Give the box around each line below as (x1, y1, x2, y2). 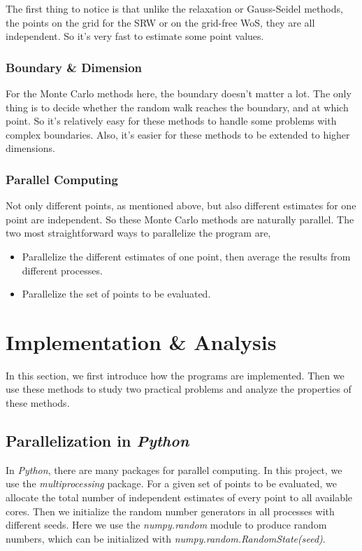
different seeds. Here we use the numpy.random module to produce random (6, 517, 327, 532)
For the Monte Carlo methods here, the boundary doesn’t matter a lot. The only (6, 86, 352, 100)
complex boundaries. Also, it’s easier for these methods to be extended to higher (6, 127, 350, 141)
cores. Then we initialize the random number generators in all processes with (6, 503, 335, 518)
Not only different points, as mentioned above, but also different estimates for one (6, 198, 356, 213)
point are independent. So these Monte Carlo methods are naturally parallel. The (6, 211, 354, 226)
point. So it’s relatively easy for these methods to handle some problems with (6, 113, 337, 128)
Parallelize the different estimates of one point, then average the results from (22, 249, 351, 263)
